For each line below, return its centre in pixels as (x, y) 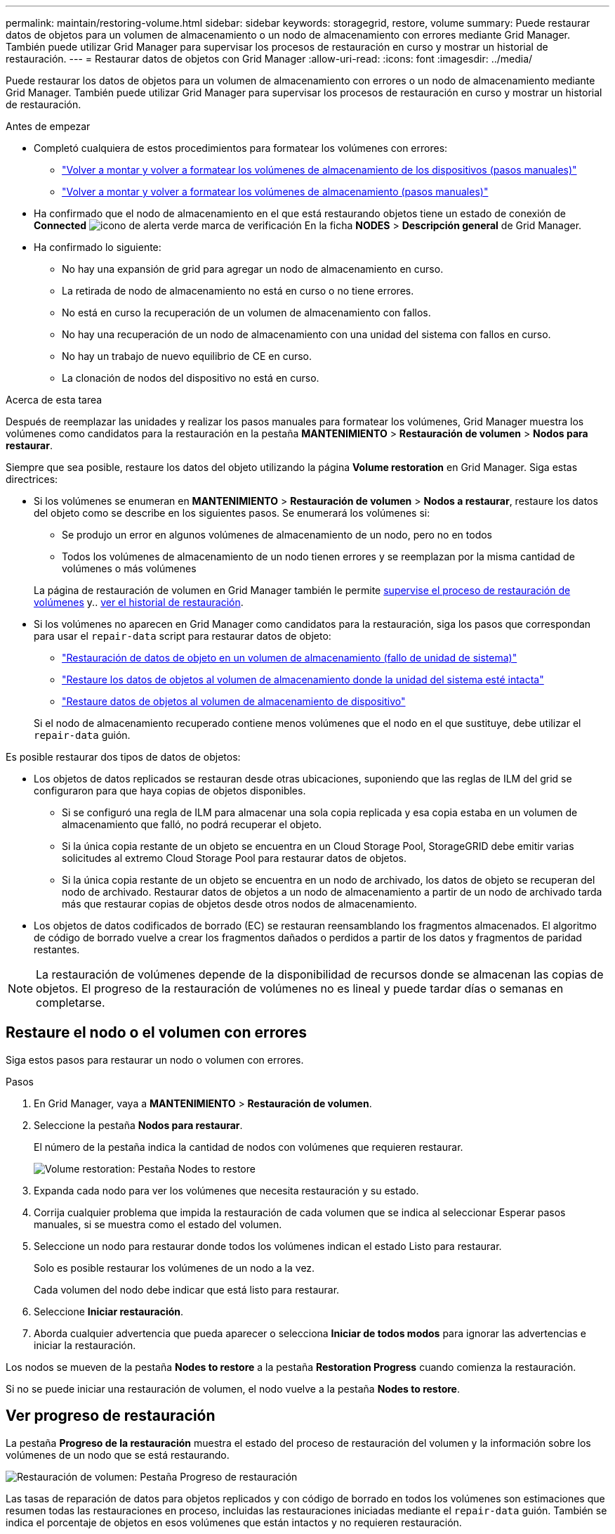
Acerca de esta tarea (54, 400)
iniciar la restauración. (85, 1345)
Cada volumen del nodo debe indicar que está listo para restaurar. (187, 1289)
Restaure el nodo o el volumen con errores (156, 1033)
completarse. (71, 1003)
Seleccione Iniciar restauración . (109, 1311)
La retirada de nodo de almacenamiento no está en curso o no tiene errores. (238, 291)
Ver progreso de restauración (111, 1416)
